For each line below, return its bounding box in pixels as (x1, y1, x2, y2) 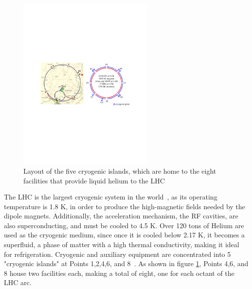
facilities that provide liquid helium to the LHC (23, 175, 165, 185)
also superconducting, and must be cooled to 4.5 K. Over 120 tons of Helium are (4, 220, 244, 230)
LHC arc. (4, 277, 32, 288)
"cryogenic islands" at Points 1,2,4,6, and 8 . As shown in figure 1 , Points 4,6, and (4, 258, 249, 269)
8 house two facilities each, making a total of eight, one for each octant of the (4, 268, 234, 278)
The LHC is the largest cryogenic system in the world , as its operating (4, 192, 217, 202)
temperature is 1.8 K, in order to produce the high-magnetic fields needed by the (4, 201, 245, 211)
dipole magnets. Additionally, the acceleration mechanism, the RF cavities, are (4, 211, 238, 221)
